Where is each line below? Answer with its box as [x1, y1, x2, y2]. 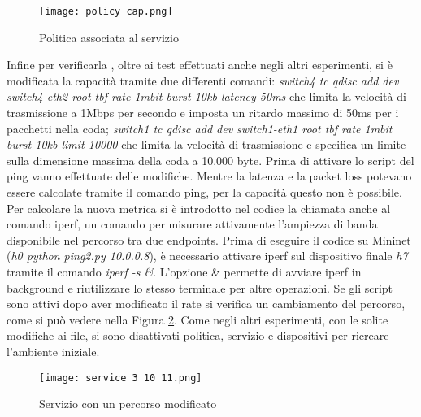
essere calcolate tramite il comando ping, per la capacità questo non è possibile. [7, 184, 402, 200]
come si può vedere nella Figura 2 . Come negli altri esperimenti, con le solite [7, 311, 388, 328]
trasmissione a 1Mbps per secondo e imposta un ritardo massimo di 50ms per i [7, 104, 399, 121]
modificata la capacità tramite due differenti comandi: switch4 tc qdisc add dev [7, 72, 399, 89]
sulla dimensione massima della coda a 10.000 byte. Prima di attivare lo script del [7, 151, 414, 168]
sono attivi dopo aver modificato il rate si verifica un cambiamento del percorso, [7, 295, 406, 312]
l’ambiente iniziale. [7, 342, 100, 359]
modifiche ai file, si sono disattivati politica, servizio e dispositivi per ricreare [7, 327, 389, 344]
